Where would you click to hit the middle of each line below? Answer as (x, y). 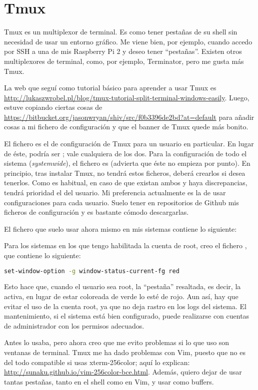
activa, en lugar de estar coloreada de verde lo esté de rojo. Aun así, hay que (121, 296)
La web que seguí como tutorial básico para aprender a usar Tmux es (110, 88)
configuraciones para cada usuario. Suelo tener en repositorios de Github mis (121, 202)
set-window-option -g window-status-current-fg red (92, 271)
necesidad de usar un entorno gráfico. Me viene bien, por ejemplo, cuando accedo (128, 41)
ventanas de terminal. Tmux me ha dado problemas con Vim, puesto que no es (125, 352)
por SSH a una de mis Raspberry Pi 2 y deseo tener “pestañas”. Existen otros (123, 51)
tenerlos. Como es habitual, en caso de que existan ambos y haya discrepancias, (126, 183)
